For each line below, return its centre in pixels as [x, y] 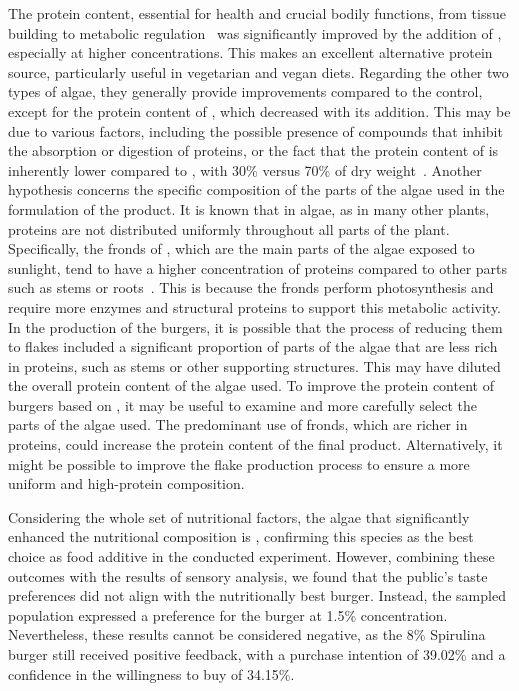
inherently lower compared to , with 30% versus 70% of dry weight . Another [245, 169]
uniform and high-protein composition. [126, 483]
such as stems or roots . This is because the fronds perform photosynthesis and [251, 287]
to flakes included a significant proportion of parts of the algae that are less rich [253, 346]
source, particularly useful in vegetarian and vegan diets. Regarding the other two [258, 71]
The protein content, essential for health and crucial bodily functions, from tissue [257, 13]
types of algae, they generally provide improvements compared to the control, [245, 91]
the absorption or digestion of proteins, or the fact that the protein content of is [253, 150]
